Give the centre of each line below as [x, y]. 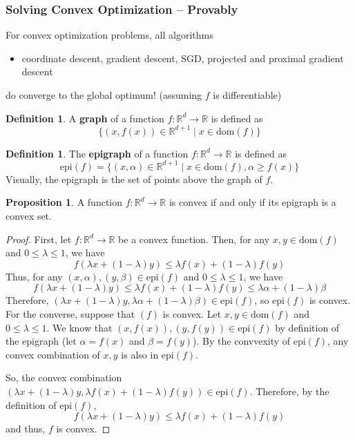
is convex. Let [192, 313]
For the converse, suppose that [70, 313]
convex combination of [53, 354]
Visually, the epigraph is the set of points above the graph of [134, 179]
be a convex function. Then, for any [194, 239]
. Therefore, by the [289, 391]
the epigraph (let [41, 341]
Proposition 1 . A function [64, 202]
